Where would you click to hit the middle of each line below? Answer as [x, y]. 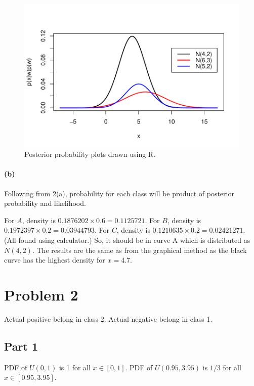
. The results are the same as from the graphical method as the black [139, 250]
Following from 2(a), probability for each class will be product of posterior [119, 193]
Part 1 [21, 346]
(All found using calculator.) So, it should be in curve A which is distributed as [127, 240]
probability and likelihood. [45, 203]
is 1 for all [75, 367]
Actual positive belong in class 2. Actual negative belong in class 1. [108, 318]
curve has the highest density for [55, 260]
